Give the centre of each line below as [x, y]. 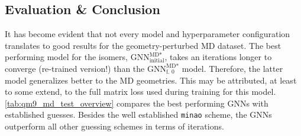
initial [157, 61]
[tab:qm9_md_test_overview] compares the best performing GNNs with [137, 103]
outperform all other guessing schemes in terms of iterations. [114, 126]
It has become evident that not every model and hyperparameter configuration [148, 34]
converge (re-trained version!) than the [75, 68]
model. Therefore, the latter [232, 68]
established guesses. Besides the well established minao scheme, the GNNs [138, 115]
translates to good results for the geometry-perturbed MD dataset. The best [143, 45]
